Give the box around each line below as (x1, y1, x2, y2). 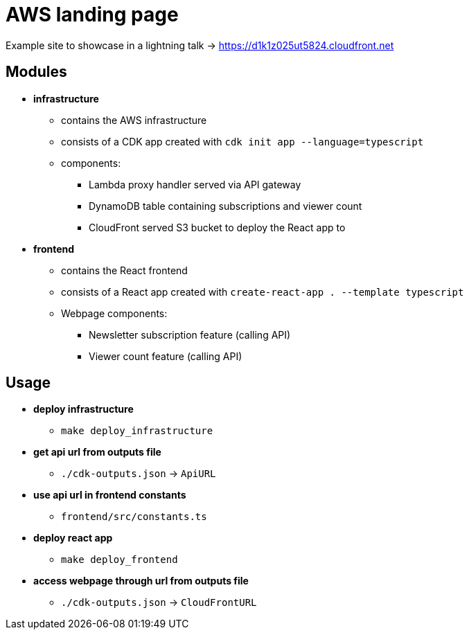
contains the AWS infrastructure (61, 114, 207, 126)
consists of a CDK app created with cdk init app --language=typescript (61, 135, 424, 147)
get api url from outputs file (33, 446, 161, 458)
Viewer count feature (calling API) (89, 350, 242, 362)
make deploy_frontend (61, 554, 178, 566)
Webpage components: (61, 307, 168, 319)
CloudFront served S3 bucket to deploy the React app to (89, 221, 346, 233)
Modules (6, 63, 67, 81)
